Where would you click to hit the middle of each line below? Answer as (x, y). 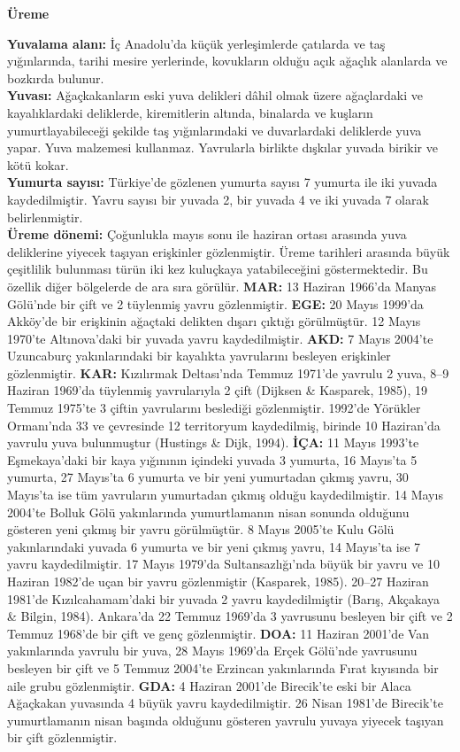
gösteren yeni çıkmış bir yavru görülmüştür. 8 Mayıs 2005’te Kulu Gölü (201, 529)
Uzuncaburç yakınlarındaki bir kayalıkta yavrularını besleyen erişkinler (199, 356)
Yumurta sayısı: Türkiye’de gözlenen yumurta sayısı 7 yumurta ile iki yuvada (222, 182)
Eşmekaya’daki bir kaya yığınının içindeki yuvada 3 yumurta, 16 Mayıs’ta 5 (212, 459)
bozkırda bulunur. (56, 78)
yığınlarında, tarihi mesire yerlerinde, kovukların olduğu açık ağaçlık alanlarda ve (227, 61)
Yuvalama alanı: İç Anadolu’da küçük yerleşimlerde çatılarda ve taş (196, 43)
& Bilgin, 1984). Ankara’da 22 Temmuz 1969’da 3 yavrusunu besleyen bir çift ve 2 (230, 616)
